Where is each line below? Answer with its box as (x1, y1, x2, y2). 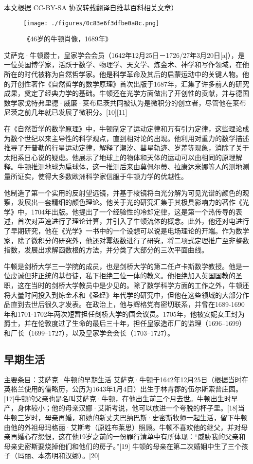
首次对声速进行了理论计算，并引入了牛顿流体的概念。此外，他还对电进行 (17, 216, 249, 226)
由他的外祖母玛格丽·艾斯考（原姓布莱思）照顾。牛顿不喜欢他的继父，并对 (4, 422, 241, 432)
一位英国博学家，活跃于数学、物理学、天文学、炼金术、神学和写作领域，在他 (4, 59, 249, 70)
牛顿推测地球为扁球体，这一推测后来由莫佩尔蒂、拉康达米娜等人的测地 (17, 161, 242, 172)
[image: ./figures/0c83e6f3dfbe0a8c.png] (23, 19, 160, 27)
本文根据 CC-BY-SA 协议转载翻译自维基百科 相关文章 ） (4, 2, 178, 12)
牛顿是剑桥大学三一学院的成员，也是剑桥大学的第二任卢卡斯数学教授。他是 (4, 261, 242, 271)
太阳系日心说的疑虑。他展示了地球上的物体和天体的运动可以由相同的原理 (4, 152, 235, 162)
